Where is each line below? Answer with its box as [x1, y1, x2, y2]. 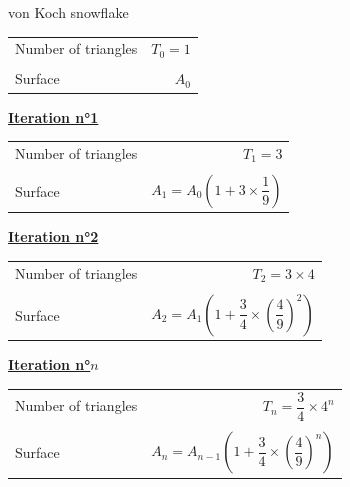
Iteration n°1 [8, 106, 99, 127]
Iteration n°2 [8, 226, 99, 247]
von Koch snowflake [8, 2, 129, 22]
